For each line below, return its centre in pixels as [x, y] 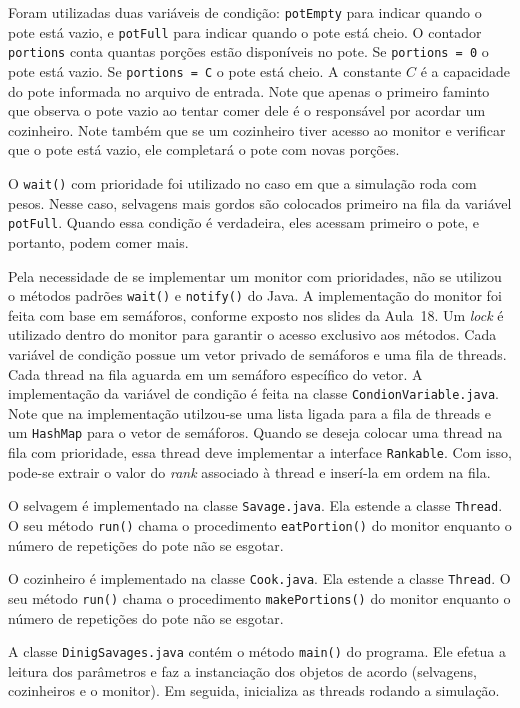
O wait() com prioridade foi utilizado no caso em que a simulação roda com [242, 183]
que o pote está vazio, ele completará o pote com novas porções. [204, 149]
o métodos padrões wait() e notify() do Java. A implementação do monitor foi [255, 295]
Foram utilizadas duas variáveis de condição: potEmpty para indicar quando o [245, 12]
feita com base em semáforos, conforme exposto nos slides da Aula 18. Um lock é [256, 314]
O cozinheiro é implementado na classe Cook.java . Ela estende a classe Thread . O [259, 578]
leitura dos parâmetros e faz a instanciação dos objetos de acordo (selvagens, [242, 670]
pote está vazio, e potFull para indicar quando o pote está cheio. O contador [245, 31]
